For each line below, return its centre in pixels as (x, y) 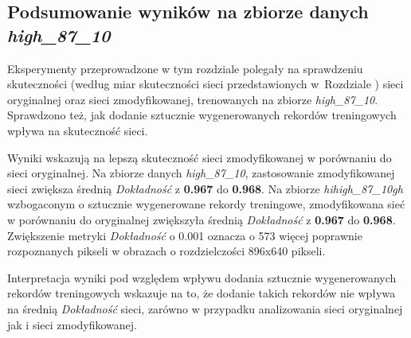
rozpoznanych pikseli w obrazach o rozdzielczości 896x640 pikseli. (166, 251)
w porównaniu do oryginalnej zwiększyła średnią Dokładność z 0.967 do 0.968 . (202, 219)
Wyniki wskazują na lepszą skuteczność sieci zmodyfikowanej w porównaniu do (200, 157)
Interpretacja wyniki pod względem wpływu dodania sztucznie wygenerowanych (202, 277)
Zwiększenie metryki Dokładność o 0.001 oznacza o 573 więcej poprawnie (185, 235)
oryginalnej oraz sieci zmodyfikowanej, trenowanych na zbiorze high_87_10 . (193, 99)
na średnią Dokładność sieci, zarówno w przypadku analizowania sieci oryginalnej (205, 308)
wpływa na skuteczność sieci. (78, 130)
